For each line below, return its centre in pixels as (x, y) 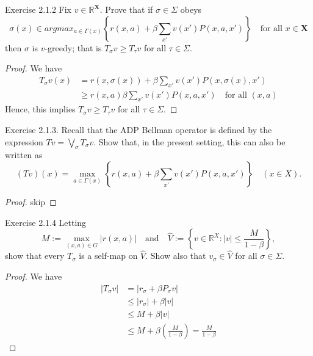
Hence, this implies (40, 109)
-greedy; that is (73, 47)
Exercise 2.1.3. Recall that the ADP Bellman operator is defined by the (139, 130)
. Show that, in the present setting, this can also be (189, 141)
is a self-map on (108, 256)
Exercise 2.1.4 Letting (46, 222)
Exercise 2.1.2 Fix (38, 9)
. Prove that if (126, 9)
